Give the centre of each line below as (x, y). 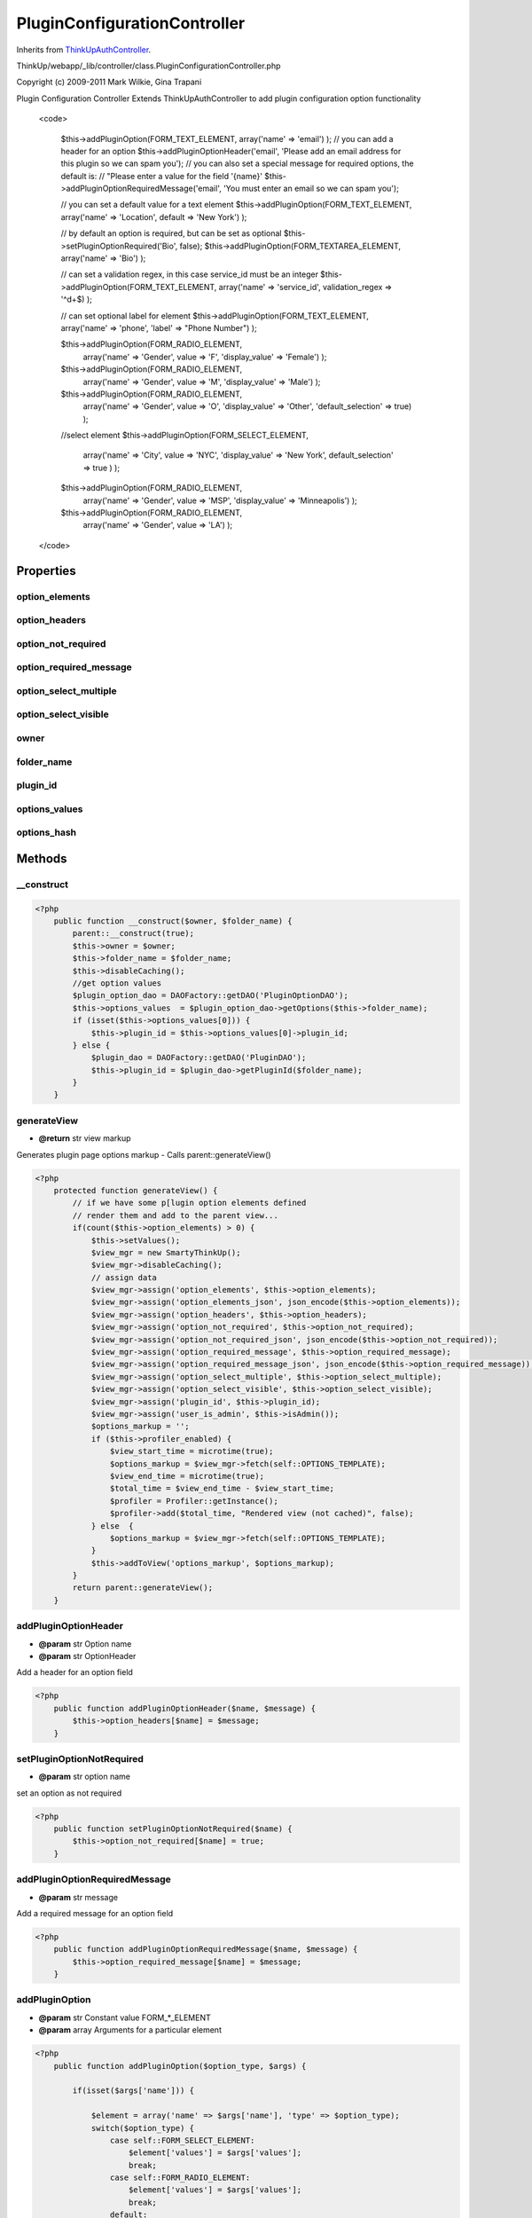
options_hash (47, 832)
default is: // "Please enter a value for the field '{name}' (162, 176)
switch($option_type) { (143, 2128)
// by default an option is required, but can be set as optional (171, 233)
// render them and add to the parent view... (175, 1215)
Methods (42, 858)
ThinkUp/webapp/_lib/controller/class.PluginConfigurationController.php (149, 66)
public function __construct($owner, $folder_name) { (173, 921)
